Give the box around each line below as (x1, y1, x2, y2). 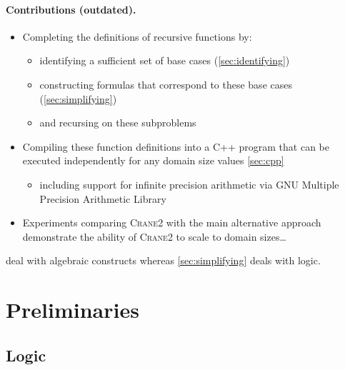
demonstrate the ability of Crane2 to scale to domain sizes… (22, 229, 286, 244)
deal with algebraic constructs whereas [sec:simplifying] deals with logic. (6, 253, 321, 268)
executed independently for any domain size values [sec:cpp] (22, 153, 284, 168)
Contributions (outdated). (6, 1, 136, 16)
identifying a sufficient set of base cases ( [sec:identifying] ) (39, 53, 290, 68)
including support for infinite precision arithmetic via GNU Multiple (39, 176, 339, 191)
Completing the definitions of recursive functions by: (22, 29, 252, 44)
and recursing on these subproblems (39, 115, 196, 130)
